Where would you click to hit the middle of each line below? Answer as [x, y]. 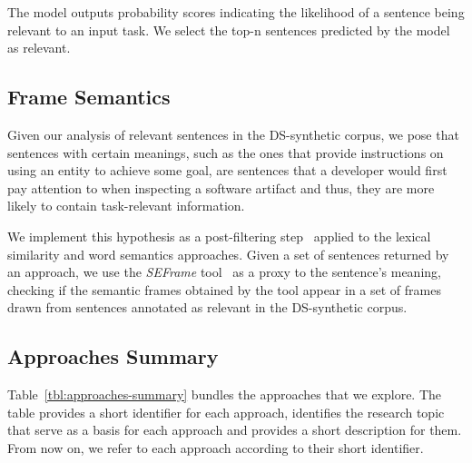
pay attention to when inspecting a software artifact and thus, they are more [221, 187]
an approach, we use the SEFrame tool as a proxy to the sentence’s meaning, [224, 272]
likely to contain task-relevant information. [126, 206]
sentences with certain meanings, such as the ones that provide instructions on [226, 152]
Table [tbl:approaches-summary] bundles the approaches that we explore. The [225, 394]
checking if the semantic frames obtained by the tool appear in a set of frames [224, 289]
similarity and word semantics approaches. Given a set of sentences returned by [228, 254]
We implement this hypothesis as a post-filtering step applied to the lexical [219, 236]
